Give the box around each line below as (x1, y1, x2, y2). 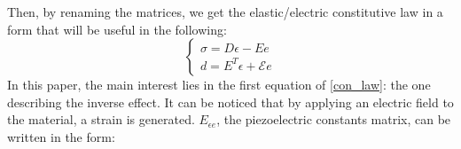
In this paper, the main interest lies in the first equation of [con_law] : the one (7, 75, 431, 94)
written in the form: (7, 127, 115, 145)
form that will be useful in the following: (7, 20, 227, 38)
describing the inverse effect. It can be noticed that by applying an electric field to (7, 92, 454, 111)
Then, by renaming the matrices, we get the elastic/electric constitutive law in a (7, 3, 443, 20)
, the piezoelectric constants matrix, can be (216, 110, 451, 129)
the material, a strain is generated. (7, 110, 195, 129)
